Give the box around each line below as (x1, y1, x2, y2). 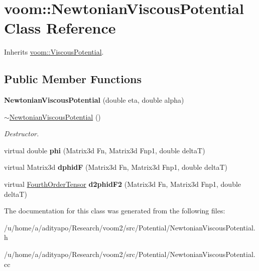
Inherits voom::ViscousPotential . (4, 47, 104, 57)
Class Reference (4, 18, 116, 38)
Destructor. (4, 128, 39, 139)
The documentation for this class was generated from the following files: (4, 205, 225, 216)
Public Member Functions (4, 71, 142, 87)
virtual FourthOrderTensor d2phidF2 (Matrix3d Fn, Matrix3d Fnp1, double (4, 179, 241, 189)
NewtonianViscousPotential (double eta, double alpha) (4, 95, 184, 105)
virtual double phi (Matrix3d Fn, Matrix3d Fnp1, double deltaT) (4, 145, 205, 155)
